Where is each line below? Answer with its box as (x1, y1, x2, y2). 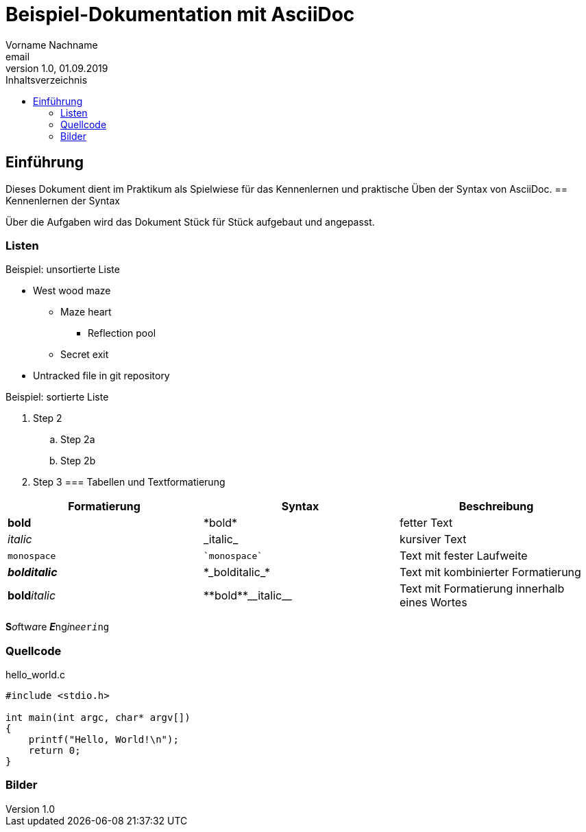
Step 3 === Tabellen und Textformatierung (33, 476, 225, 488)
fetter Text (399, 516, 453, 530)
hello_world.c (5, 669, 66, 681)
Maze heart (60, 306, 112, 318)
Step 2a (60, 433, 95, 446)
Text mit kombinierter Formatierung (399, 565, 581, 580)
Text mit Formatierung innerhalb (399, 582, 565, 596)
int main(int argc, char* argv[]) (5, 712, 191, 724)
